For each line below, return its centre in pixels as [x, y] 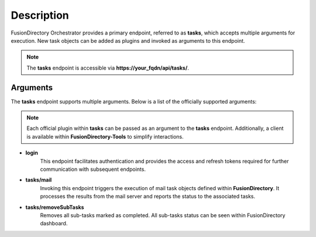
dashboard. [54, 224]
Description [40, 15]
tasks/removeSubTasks [55, 207]
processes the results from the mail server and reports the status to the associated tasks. [148, 197]
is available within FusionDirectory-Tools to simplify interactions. [105, 136]
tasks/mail [39, 180]
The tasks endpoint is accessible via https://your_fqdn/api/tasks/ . [108, 68]
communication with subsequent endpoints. [93, 169]
